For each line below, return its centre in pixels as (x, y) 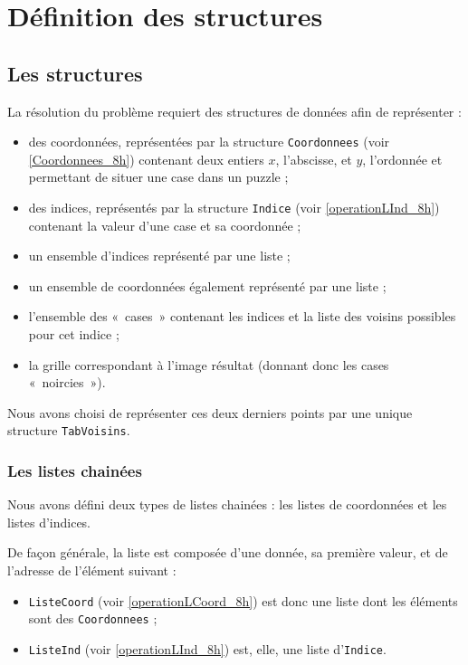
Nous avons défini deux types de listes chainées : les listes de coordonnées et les (227, 504)
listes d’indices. (49, 522)
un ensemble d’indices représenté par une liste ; (159, 256)
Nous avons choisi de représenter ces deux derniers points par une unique (210, 412)
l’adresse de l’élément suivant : (92, 570)
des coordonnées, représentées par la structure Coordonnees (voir (209, 142)
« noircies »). (67, 382)
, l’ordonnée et (402, 159)
